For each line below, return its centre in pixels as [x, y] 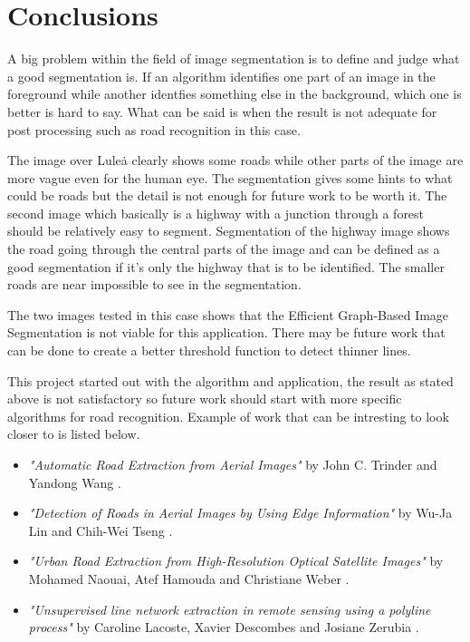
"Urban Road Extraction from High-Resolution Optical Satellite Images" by [236, 561]
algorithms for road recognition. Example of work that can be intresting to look [228, 416]
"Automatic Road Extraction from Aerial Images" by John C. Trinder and [233, 464]
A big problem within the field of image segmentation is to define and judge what [234, 58]
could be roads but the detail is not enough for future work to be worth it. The [227, 195]
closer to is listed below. [74, 434]
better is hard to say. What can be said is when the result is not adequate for [222, 111]
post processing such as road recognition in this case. [154, 129]
